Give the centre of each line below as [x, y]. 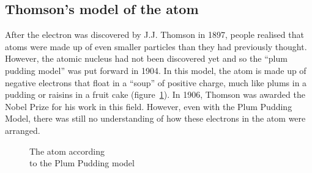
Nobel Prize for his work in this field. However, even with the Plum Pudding [149, 106]
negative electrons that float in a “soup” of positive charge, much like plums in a [156, 82]
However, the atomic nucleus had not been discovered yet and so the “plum [146, 58]
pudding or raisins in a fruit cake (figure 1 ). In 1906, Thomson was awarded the [155, 94]
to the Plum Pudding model [82, 163]
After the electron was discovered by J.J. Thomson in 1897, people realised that [154, 35]
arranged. [23, 130]
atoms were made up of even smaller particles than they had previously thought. [156, 46]
